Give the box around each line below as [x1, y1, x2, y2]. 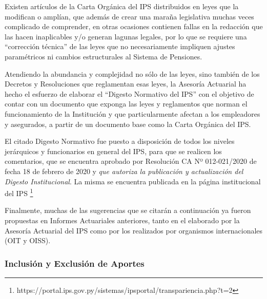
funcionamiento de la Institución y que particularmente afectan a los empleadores [5, 108, 260, 119]
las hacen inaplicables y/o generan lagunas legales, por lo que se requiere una [5, 31, 247, 41]
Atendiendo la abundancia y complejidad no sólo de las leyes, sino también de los [5, 68, 260, 79]
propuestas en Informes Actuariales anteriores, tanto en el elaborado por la [5, 215, 240, 225]
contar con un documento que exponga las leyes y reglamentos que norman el [5, 98, 248, 109]
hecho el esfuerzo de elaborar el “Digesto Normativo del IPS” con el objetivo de [5, 88, 254, 99]
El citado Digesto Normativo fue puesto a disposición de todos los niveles [5, 136, 235, 146]
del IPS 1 [5, 186, 33, 198]
